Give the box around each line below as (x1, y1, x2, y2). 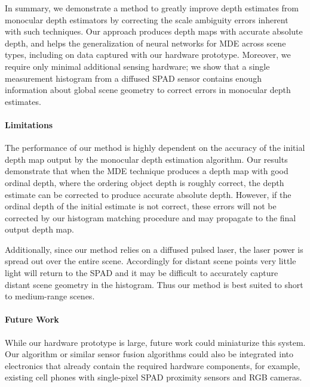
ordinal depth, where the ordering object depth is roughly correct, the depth (5, 176, 284, 188)
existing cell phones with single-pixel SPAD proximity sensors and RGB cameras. (5, 371, 302, 383)
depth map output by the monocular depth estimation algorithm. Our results (5, 153, 288, 165)
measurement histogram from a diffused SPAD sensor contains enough (5, 72, 262, 84)
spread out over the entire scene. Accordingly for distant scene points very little (5, 255, 296, 267)
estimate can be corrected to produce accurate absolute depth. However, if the (5, 188, 291, 200)
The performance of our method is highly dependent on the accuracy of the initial (5, 141, 305, 154)
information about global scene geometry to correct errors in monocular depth (5, 83, 291, 96)
